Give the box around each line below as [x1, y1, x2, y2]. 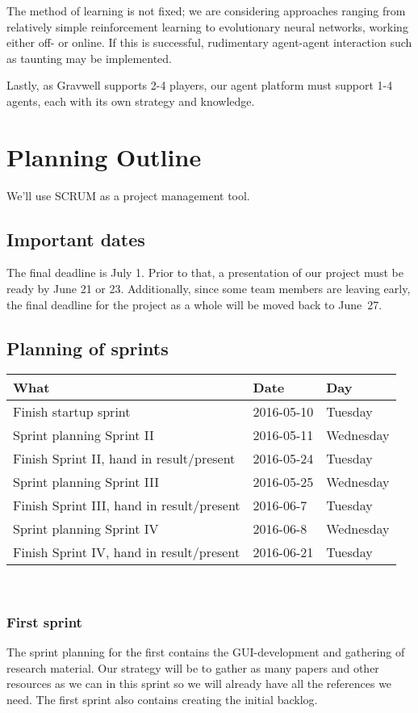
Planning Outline [6, 140, 202, 173]
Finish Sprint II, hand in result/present [13, 449, 236, 468]
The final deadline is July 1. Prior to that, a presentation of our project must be [6, 264, 404, 281]
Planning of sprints [6, 335, 169, 360]
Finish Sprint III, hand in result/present [13, 496, 240, 515]
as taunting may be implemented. [6, 49, 173, 66]
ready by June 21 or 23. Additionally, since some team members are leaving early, [6, 280, 411, 297]
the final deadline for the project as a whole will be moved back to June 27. [6, 296, 382, 312]
